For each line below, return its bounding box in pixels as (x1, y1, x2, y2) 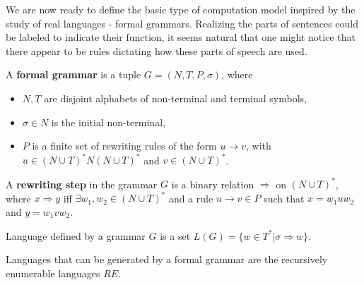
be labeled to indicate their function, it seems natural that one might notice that (6, 30, 356, 44)
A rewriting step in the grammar (6, 176, 158, 191)
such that (264, 190, 305, 205)
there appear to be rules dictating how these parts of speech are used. (6, 43, 307, 58)
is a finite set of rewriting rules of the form (32, 138, 217, 153)
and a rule (168, 190, 213, 205)
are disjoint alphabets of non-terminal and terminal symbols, (44, 90, 307, 105)
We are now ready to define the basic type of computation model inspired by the (6, 2, 356, 16)
